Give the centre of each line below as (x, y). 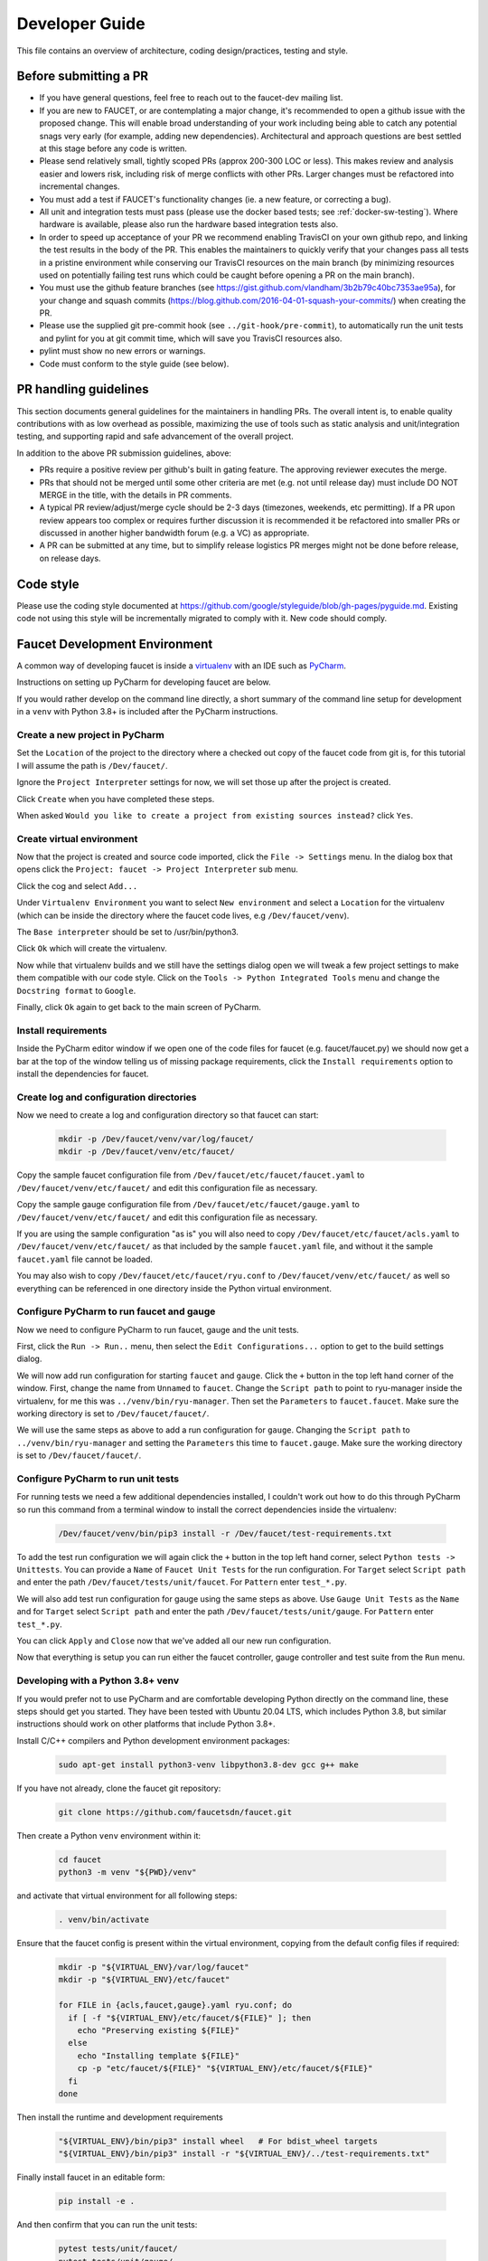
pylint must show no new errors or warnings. (122, 351)
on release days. (70, 558)
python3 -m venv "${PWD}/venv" (128, 1873)
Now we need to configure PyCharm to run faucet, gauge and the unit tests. (158, 1329)
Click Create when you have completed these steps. (116, 799)
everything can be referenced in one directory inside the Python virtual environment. (174, 1288)
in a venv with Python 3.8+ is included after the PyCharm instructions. (147, 712)
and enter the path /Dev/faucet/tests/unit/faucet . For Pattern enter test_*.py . (182, 1582)
